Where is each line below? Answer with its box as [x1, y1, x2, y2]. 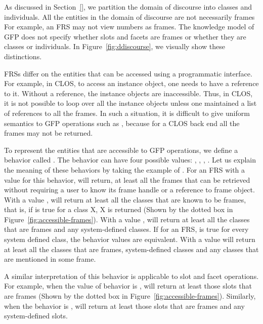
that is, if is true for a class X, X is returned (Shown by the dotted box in [4, 204, 233, 215]
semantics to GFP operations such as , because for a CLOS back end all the [4, 117, 240, 128]
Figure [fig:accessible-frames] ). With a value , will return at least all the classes [4, 214, 250, 224]
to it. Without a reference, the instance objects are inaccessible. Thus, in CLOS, [4, 88, 253, 98]
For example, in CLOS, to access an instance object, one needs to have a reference [4, 78, 259, 89]
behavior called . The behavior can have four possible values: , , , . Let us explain [4, 154, 256, 165]
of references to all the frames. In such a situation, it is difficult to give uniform [4, 107, 250, 118]
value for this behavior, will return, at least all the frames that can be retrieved [4, 174, 250, 185]
